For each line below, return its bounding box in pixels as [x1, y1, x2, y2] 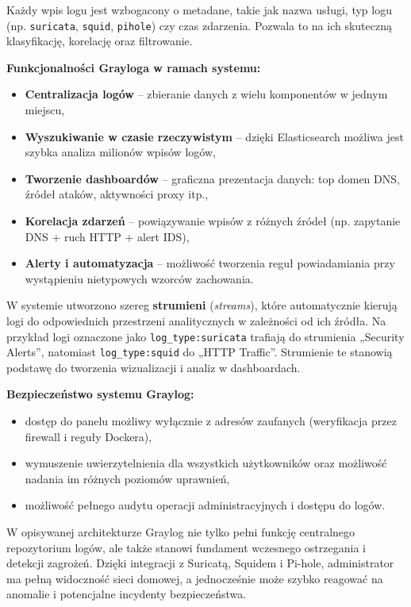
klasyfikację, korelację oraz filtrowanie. [6, 33, 193, 49]
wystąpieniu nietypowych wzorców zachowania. [25, 270, 254, 286]
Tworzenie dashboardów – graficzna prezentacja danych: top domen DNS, [25, 170, 400, 186]
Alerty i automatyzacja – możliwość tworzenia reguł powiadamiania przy [25, 255, 395, 271]
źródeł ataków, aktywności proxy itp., [25, 186, 209, 202]
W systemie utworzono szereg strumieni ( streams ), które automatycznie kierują [6, 297, 398, 313]
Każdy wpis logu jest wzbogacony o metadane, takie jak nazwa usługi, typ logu [6, 2, 392, 17]
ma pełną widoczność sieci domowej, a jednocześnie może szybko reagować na [6, 570, 383, 586]
